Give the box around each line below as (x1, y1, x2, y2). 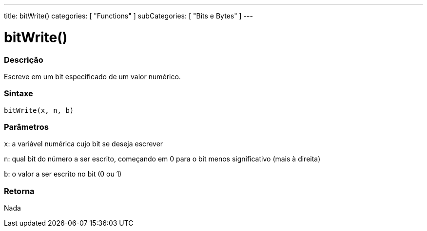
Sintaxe (4, 89, 33, 99)
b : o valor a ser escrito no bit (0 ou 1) (4, 170, 122, 178)
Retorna (4, 186, 35, 196)
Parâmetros (4, 122, 49, 132)
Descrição (4, 54, 43, 65)
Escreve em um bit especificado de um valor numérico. (4, 72, 181, 81)
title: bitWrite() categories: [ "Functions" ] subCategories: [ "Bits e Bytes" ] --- (4, 12, 253, 20)
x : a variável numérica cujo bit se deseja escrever (4, 140, 163, 148)
